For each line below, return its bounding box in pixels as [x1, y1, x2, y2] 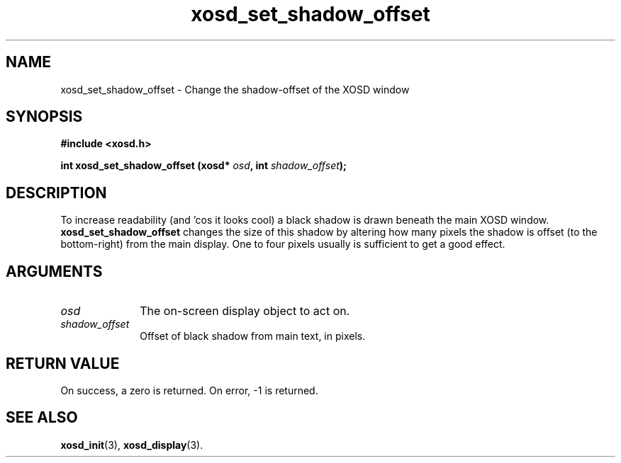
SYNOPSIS [6, 108, 83, 126]
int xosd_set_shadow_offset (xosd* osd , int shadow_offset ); [60, 159, 347, 172]
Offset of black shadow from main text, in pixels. [140, 330, 366, 343]
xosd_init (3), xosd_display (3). [60, 438, 203, 451]
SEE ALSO [6, 408, 78, 427]
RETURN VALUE [6, 354, 120, 372]
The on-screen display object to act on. [140, 304, 350, 319]
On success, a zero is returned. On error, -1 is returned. [60, 384, 318, 396]
